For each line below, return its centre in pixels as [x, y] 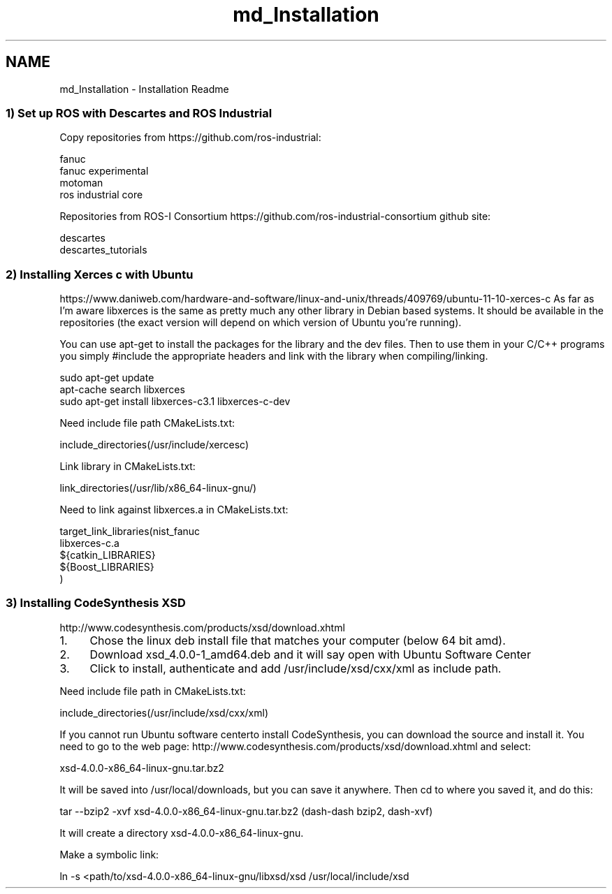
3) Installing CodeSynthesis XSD [96, 603]
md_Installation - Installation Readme [144, 89]
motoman [81, 183]
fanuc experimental [104, 171]
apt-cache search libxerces [122, 390]
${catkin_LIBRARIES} [108, 555]
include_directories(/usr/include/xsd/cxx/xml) [164, 712]
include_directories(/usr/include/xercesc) [154, 445]
